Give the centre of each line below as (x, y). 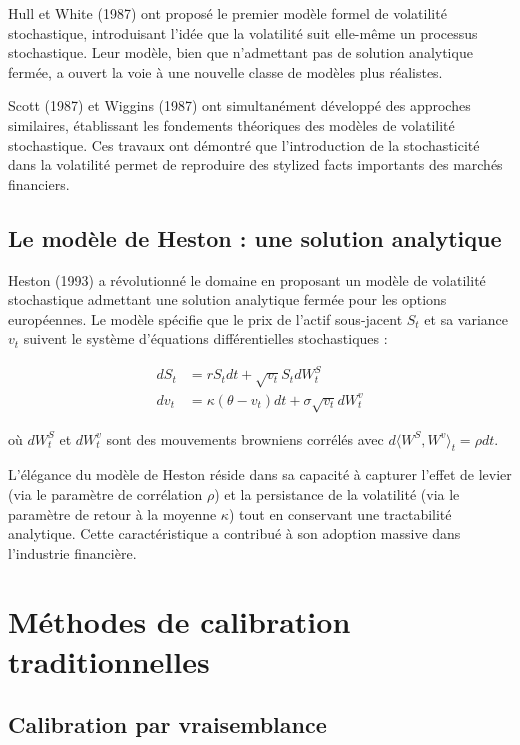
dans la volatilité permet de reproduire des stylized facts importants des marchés (255, 164)
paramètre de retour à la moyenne (112, 513)
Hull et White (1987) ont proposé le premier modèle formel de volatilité (227, 13)
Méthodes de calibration (179, 621)
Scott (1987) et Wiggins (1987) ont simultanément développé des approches (239, 105)
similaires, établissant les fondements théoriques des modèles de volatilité (231, 124)
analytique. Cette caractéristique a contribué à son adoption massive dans (234, 533)
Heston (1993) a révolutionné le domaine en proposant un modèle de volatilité (247, 279)
